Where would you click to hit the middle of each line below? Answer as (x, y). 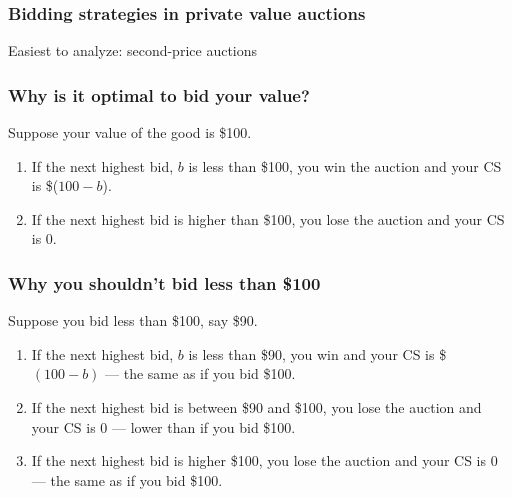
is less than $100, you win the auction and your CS (345, 165)
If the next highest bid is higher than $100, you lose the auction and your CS (268, 218)
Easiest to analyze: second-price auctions (133, 50)
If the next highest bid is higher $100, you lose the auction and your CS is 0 (264, 460)
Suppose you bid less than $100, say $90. (133, 320)
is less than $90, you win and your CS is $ (317, 353)
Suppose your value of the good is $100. (130, 132)
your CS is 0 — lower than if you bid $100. (163, 426)
